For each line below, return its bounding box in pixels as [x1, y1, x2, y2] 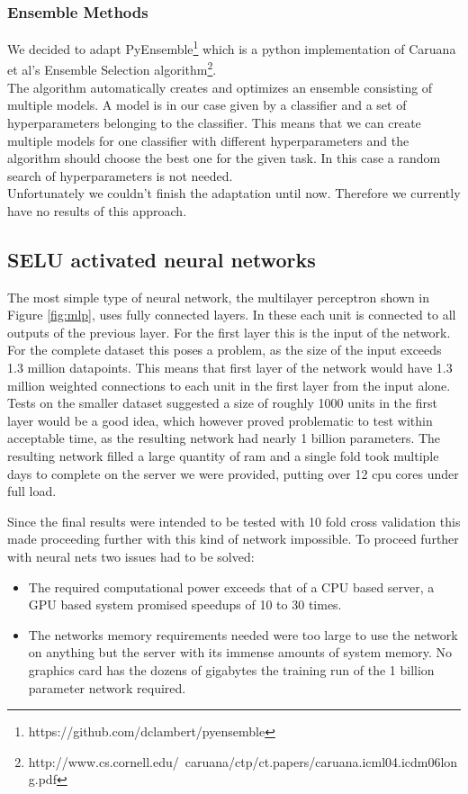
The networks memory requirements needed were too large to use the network [28, 625, 458, 644]
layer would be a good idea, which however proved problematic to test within [7, 411, 433, 429]
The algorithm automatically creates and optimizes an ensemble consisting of [7, 77, 433, 96]
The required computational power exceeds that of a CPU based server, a [28, 577, 435, 596]
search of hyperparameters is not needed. [7, 166, 233, 185]
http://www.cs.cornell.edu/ [28, 752, 179, 771]
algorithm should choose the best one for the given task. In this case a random [7, 149, 441, 167]
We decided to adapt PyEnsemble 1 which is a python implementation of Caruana [7, 37, 456, 58]
